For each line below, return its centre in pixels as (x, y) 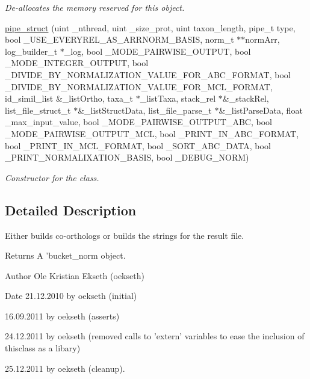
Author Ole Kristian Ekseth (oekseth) (75, 275)
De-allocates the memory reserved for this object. (95, 7)
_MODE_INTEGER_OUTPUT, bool (77, 63)
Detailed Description (71, 210)
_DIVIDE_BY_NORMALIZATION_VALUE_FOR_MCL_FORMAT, (139, 86)
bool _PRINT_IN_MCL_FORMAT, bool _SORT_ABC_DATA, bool (138, 145)
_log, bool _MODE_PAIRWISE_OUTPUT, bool (157, 51)
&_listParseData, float (261, 110)
